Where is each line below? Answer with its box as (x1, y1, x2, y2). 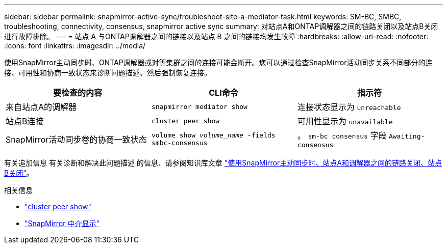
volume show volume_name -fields (151, 131, 276, 139)
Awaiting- (388, 132, 425, 140)
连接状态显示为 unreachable (297, 102, 401, 112)
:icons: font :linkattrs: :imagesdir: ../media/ (4, 41, 146, 50)
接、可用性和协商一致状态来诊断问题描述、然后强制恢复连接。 (4, 68, 211, 77)
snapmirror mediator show (151, 102, 247, 111)
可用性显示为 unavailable (297, 116, 393, 126)
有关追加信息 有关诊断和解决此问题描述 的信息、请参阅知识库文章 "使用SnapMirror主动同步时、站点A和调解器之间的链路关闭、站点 (4, 158, 442, 167)
